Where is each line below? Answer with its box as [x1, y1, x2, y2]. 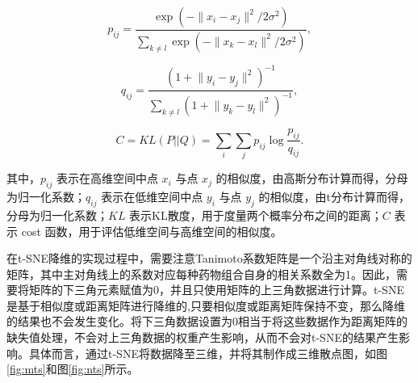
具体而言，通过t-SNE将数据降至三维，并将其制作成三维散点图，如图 [28, 344, 387, 361]
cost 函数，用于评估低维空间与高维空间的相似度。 [21, 222, 282, 239]
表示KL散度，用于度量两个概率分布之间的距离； [129, 206, 382, 223]
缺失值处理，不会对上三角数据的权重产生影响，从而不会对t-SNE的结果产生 [6, 329, 399, 346]
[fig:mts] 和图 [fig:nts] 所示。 [6, 360, 139, 377]
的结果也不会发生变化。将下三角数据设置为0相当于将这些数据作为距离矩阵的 [6, 313, 408, 330]
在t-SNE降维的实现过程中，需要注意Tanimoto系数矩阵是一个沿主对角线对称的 [6, 250, 412, 267]
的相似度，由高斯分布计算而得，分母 [215, 170, 408, 187]
